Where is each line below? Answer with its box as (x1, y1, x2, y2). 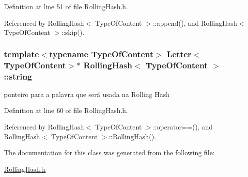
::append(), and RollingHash (153, 17, 237, 28)
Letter (167, 48, 192, 60)
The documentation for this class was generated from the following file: (4, 147, 215, 158)
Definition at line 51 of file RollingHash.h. (4, 1, 128, 11)
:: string (4, 70, 32, 82)
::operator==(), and (153, 122, 213, 132)
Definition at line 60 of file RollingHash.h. (4, 105, 128, 115)
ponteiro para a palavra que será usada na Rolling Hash (4, 89, 170, 99)
